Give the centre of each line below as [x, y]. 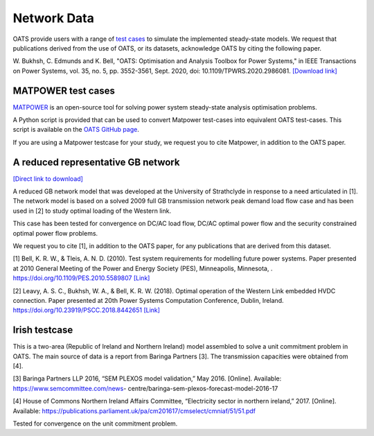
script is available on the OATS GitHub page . [76, 130]
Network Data [54, 18]
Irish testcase [43, 330]
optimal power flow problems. [55, 233]
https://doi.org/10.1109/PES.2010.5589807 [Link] [81, 278]
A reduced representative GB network [96, 162]
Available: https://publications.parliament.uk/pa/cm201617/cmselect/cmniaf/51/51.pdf [134, 411]
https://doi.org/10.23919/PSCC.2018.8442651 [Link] [87, 310]
